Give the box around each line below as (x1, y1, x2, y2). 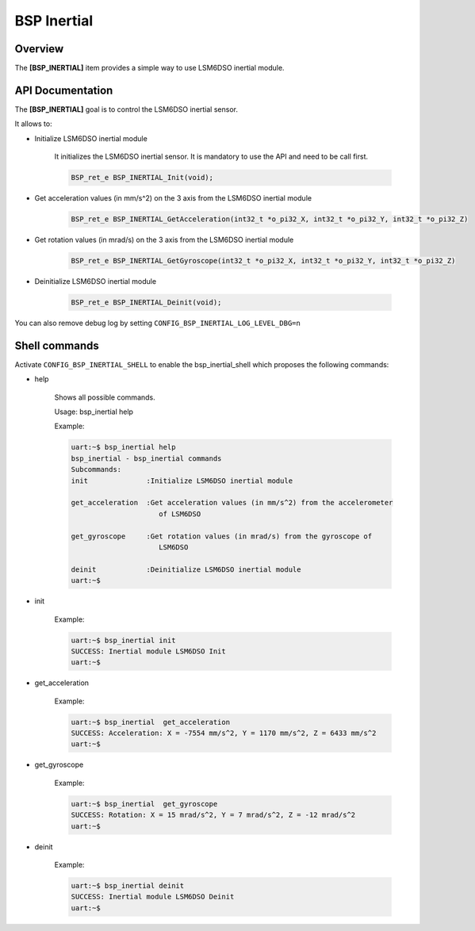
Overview (14, 42, 64, 56)
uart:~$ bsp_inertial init (71, 635, 176, 645)
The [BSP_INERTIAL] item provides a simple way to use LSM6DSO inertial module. (14, 63, 285, 73)
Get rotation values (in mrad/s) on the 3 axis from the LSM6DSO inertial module (34, 235, 294, 245)
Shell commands (14, 339, 99, 352)
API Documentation (14, 83, 113, 97)
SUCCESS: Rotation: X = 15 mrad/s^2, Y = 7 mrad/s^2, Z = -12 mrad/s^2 (71, 810, 356, 820)
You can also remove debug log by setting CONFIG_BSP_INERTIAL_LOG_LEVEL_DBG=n (14, 318, 301, 328)
